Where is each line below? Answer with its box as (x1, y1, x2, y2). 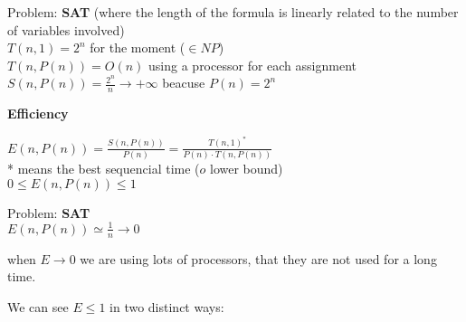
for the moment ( (90, 38, 185, 57)
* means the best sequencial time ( (7, 158, 200, 177)
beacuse (162, 73, 205, 92)
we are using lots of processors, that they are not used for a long (80, 249, 437, 268)
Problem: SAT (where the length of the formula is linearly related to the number (7, 3, 459, 21)
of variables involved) (7, 20, 125, 39)
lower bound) (209, 158, 283, 177)
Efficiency (7, 104, 69, 123)
